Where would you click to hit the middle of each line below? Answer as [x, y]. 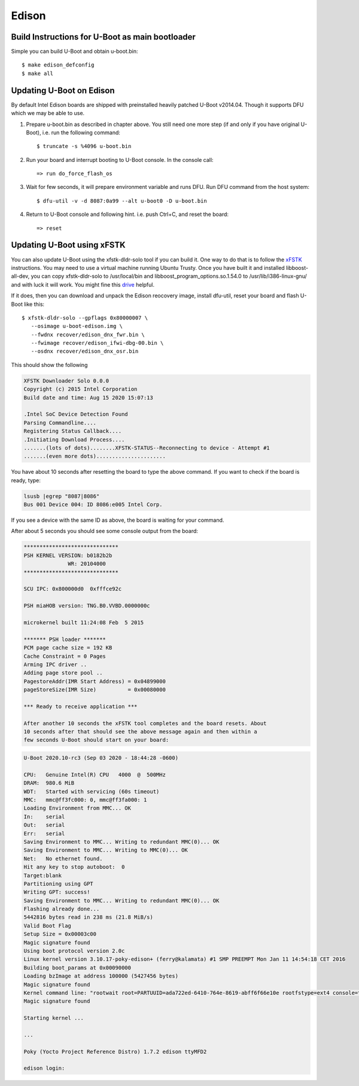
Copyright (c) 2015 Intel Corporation [80, 389]
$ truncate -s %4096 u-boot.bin [84, 146]
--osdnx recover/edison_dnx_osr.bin [85, 351]
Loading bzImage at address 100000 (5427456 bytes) [101, 976]
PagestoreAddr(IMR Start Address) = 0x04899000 [95, 681]
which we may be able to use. [48, 113]
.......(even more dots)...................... [95, 456]
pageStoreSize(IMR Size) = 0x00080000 [95, 690]
